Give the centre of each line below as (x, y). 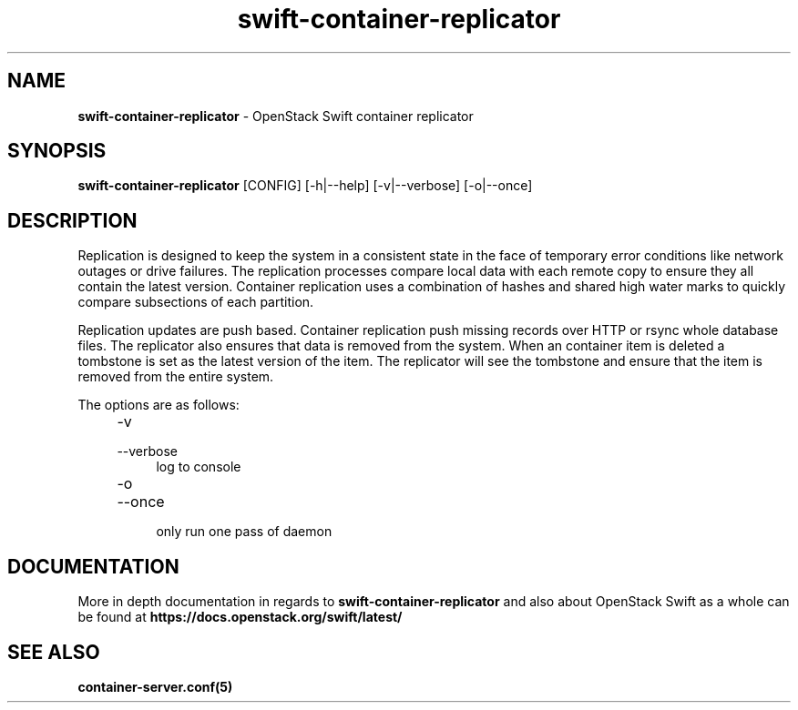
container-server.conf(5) (155, 686)
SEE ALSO (54, 652)
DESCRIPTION (72, 220)
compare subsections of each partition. (196, 302)
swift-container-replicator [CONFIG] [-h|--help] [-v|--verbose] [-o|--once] (305, 186)
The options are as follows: (159, 405)
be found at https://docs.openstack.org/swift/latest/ (240, 617)
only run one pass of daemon (244, 532)
